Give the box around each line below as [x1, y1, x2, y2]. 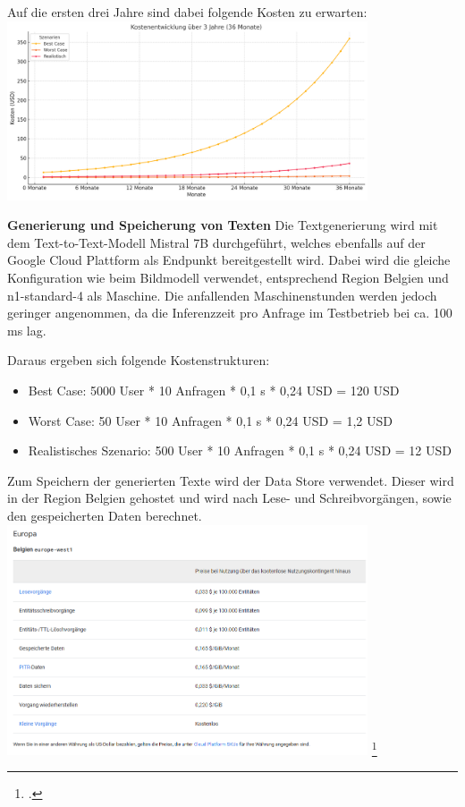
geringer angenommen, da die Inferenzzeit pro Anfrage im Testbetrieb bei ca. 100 [7, 303, 452, 322]
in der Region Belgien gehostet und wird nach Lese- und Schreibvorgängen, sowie [7, 488, 452, 507]
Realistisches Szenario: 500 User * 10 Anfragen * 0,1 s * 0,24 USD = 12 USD [28, 441, 452, 460]
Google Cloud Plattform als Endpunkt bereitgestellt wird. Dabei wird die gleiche [7, 251, 451, 269]
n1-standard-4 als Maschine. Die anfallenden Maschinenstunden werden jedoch [7, 285, 437, 304]
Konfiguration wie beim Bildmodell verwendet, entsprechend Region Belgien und [7, 268, 449, 286]
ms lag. [7, 320, 46, 339]
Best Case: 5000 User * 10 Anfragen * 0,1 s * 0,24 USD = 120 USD [28, 380, 400, 399]
